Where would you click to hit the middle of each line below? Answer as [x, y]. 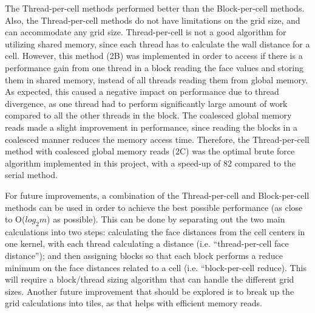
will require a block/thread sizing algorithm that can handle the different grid [150, 279]
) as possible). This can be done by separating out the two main [166, 219]
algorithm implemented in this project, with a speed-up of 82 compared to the [150, 163]
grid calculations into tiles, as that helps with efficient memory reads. [134, 303]
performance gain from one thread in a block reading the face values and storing [154, 67]
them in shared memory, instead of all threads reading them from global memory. [157, 79]
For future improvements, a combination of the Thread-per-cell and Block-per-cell [157, 195]
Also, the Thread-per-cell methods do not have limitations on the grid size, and [153, 20]
